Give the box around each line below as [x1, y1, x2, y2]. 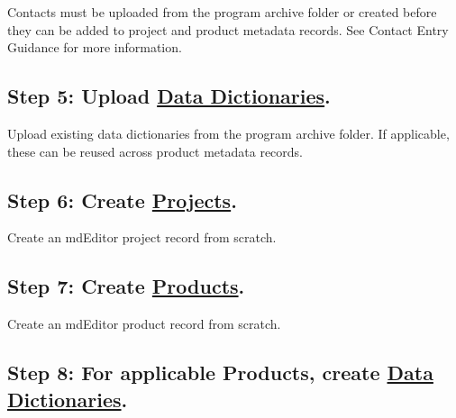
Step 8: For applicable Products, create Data [7, 359, 433, 386]
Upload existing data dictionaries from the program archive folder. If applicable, [7, 123, 450, 142]
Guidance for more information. [7, 38, 182, 57]
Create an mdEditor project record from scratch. [7, 228, 277, 247]
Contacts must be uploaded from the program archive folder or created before [7, 3, 437, 21]
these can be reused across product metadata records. [7, 141, 303, 160]
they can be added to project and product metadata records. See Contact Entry [7, 20, 449, 39]
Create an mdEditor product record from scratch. [7, 314, 281, 333]
